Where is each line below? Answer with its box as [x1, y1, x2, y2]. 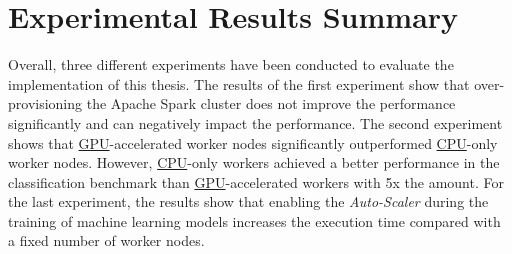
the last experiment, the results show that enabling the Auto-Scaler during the [8, 191, 489, 212]
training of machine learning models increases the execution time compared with [8, 210, 501, 231]
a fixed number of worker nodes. [8, 230, 205, 251]
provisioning [8, 93, 83, 114]
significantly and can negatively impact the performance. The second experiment [8, 112, 503, 133]
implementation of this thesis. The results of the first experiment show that [8, 73, 470, 94]
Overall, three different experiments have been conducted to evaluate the [8, 54, 454, 75]
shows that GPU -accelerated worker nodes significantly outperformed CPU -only [8, 132, 498, 153]
